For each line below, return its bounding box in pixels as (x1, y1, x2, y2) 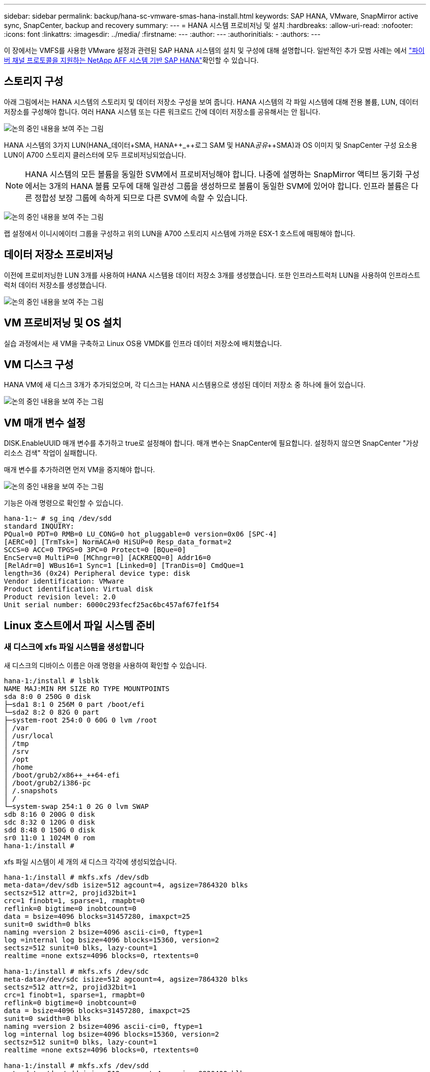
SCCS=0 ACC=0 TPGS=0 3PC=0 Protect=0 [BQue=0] (4, 546, 186, 554)
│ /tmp (4, 740, 29, 748)
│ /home (4, 763, 33, 772)
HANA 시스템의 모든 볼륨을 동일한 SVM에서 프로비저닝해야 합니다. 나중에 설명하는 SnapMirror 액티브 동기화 (25, 169, 403, 179)
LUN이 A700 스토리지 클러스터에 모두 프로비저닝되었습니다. (4, 150, 186, 159)
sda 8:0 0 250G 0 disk (4, 693, 91, 701)
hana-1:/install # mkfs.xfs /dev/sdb (4, 873, 149, 882)
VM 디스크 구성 (4, 358, 74, 371)
